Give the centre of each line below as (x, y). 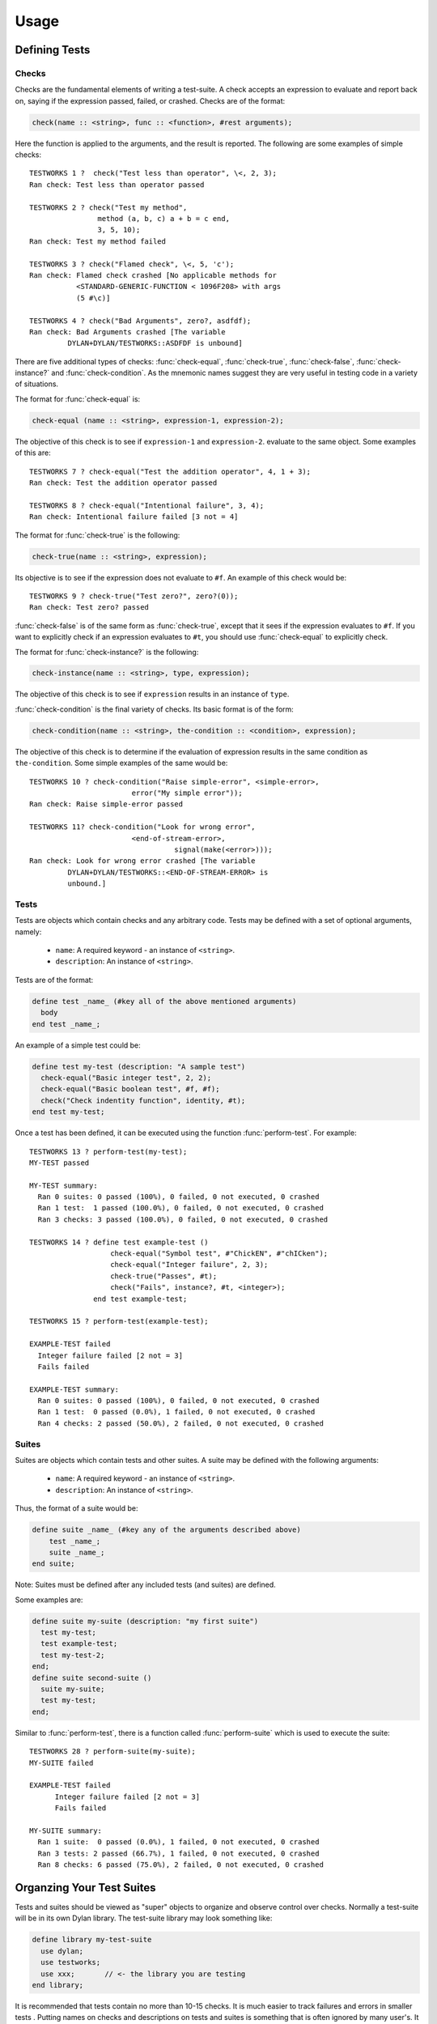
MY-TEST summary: (64, 1185)
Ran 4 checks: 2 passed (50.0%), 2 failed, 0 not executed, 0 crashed (180, 1423)
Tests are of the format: (54, 980)
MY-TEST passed (59, 1163)
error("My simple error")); (187, 793)
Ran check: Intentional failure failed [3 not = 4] (134, 517)
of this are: (33, 453)
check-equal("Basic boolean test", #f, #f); (130, 1089)
